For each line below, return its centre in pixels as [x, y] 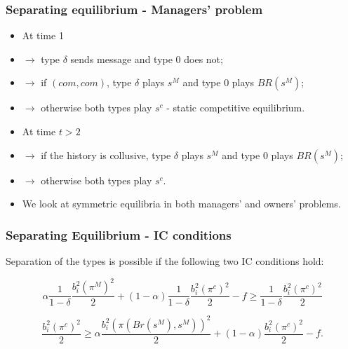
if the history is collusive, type [106, 155]
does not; [203, 59]
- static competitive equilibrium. [236, 108]
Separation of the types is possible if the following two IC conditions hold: [165, 261]
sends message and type [121, 59]
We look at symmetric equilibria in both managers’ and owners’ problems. [181, 204]
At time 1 [43, 35]
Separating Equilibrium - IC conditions [119, 234]
